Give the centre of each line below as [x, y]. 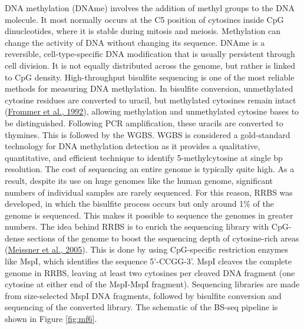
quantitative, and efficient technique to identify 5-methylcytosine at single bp [144, 157]
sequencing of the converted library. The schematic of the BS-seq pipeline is [141, 307]
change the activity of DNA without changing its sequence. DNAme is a [135, 42]
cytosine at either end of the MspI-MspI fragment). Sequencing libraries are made [152, 284]
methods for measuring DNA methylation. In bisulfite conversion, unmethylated [149, 88]
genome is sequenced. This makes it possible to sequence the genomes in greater [149, 215]
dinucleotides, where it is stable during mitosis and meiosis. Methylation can [143, 31]
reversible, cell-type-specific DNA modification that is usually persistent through [150, 54]
